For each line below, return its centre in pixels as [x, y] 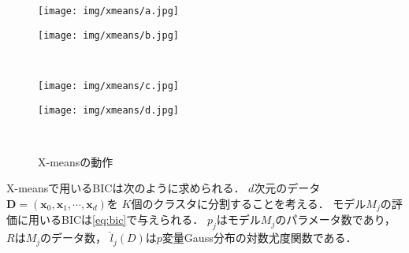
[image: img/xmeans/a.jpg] [108, 11]
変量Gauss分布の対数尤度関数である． [259, 238]
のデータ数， [74, 238]
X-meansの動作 [76, 161]
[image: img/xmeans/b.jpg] [108, 35]
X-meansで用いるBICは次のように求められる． [126, 188]
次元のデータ [287, 188]
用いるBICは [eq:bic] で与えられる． [116, 220]
